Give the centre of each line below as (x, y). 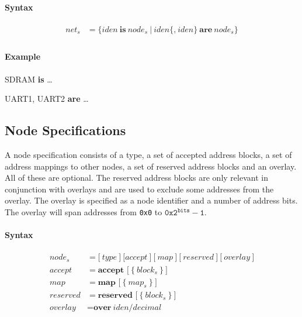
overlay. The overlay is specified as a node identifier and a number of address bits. (151, 200)
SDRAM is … (29, 79)
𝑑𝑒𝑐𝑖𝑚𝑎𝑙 (147, 308)
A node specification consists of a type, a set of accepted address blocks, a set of (148, 155)
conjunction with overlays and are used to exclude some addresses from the (139, 189)
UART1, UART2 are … (47, 99)
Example (23, 56)
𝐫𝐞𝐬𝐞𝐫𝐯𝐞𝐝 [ (118, 296)
